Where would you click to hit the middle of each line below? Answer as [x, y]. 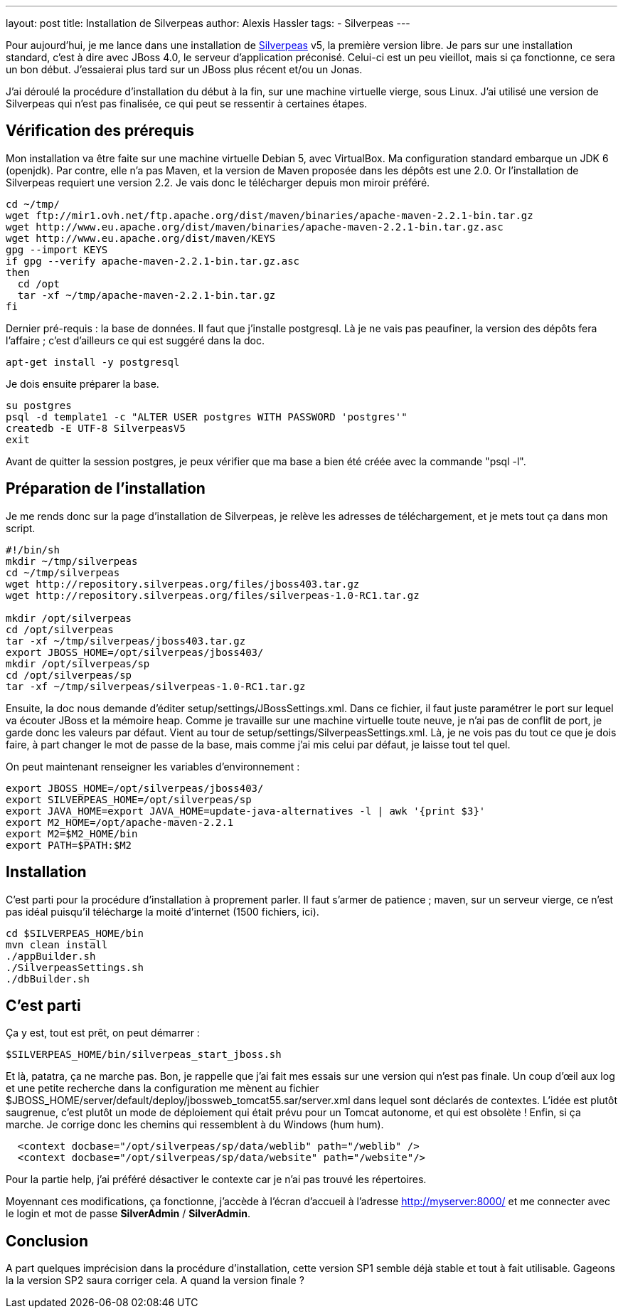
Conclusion [47, 1241]
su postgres [39, 405]
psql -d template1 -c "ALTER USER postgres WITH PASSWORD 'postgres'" [207, 417]
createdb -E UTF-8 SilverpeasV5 [96, 428]
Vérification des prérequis [100, 131]
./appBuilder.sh [51, 956]
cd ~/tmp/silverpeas [63, 572]
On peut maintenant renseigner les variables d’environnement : [153, 766]
